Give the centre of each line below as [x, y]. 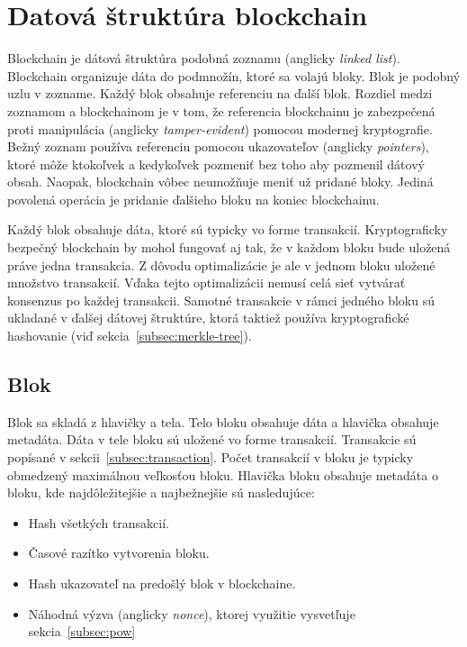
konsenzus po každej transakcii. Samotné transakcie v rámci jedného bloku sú [221, 300]
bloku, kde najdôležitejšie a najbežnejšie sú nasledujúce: [161, 492]
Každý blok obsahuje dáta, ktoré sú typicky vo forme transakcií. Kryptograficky [228, 229]
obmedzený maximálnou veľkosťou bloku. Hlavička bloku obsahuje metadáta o [223, 474]
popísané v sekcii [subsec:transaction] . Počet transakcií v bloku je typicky [211, 457]
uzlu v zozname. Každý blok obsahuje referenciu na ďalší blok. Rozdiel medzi [220, 93]
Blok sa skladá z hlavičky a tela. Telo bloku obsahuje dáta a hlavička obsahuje [223, 421]
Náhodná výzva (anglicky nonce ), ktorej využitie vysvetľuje [192, 613]
